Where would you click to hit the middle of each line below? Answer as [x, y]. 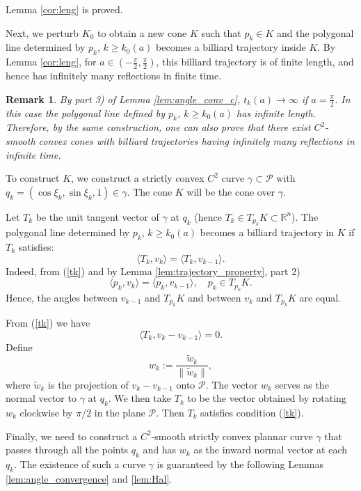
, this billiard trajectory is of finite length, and [255, 62]
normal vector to [41, 398]
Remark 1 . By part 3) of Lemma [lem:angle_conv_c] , [123, 99]
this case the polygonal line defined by [86, 112]
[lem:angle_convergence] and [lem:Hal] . [89, 478]
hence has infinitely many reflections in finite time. [114, 76]
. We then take [140, 398]
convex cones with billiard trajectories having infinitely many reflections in [196, 141]
